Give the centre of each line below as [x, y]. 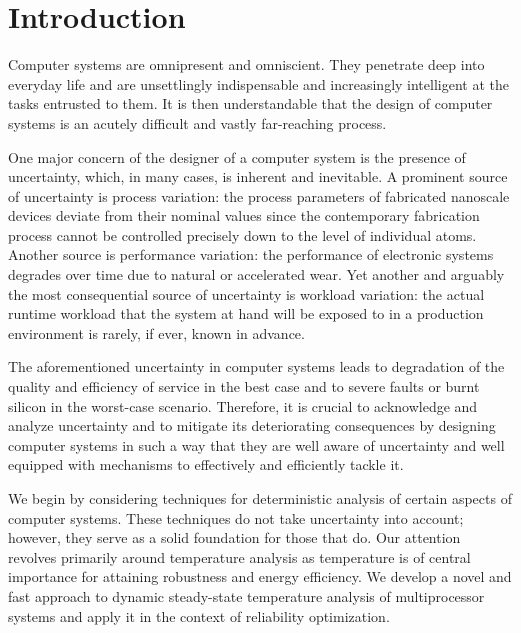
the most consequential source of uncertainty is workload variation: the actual [246, 293]
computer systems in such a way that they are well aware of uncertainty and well [256, 444]
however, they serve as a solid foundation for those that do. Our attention [234, 537]
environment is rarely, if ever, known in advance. [156, 332]
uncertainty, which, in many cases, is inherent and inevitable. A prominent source [258, 176]
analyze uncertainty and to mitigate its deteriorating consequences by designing [252, 425]
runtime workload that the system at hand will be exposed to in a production [246, 313]
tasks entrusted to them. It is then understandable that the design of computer [250, 103]
